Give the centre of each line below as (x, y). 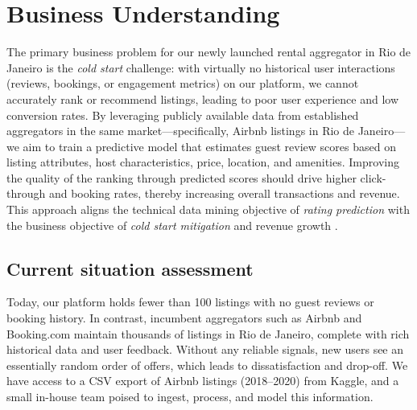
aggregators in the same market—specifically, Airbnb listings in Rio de (181, 131)
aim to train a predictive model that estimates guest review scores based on (209, 146)
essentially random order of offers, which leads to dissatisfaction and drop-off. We (207, 365)
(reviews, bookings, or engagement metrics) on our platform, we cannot (183, 83)
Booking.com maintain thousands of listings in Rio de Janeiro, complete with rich (208, 333)
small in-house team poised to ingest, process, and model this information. (190, 397)
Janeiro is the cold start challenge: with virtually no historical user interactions (201, 67)
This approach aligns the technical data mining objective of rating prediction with (208, 209)
